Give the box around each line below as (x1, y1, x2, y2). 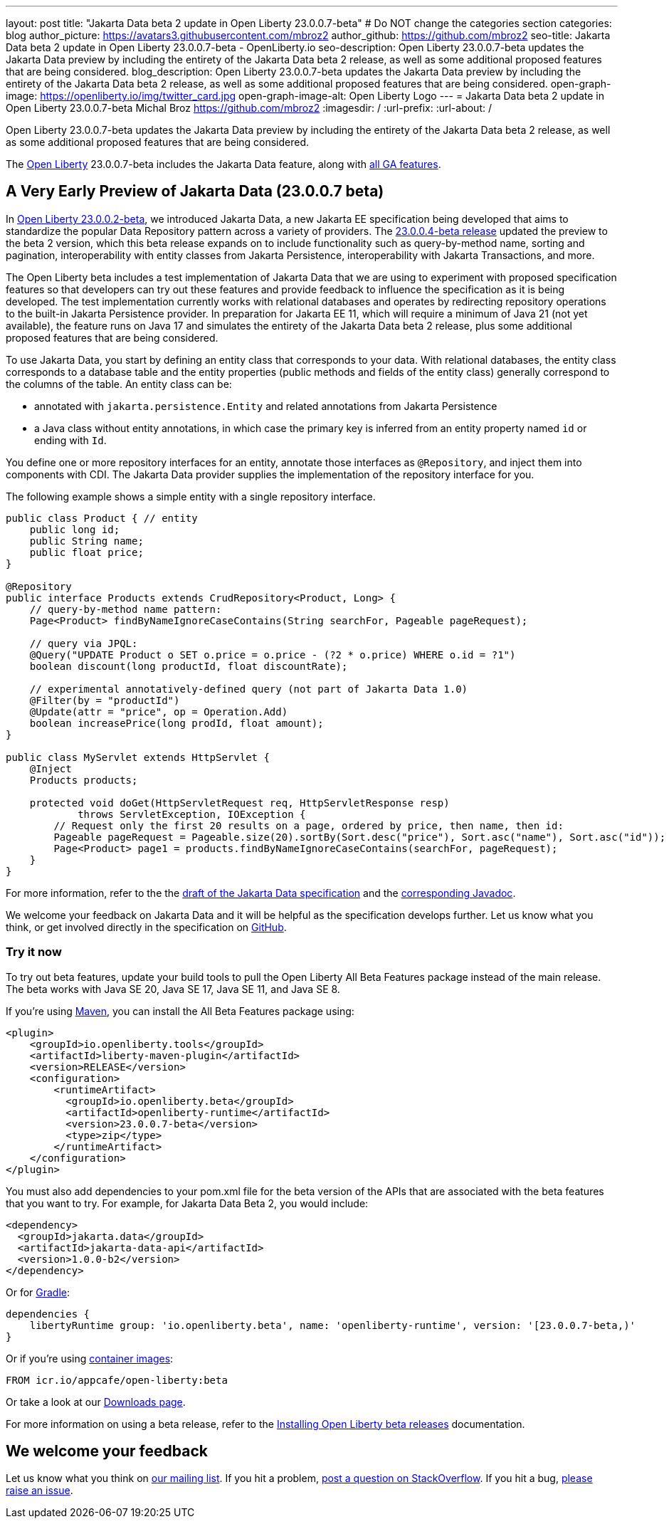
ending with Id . (34, 433, 107, 446)
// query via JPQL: (29, 637, 138, 649)
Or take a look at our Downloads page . (6, 1395, 186, 1408)
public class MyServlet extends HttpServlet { (6, 751, 270, 763)
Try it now (6, 945, 62, 960)
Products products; (29, 774, 138, 786)
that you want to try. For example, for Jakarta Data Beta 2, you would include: (6, 1197, 369, 1209)
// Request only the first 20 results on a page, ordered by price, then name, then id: (53, 819, 564, 831)
